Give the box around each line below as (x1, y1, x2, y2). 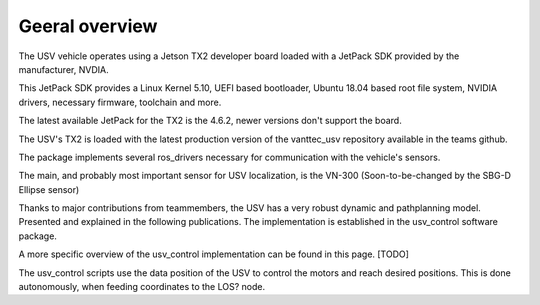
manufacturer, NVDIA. (18, 63, 109, 75)
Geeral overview (18, 15, 158, 37)
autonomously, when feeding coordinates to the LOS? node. (18, 281, 265, 293)
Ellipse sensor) (18, 183, 80, 195)
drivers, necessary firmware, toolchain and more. (18, 96, 222, 108)
